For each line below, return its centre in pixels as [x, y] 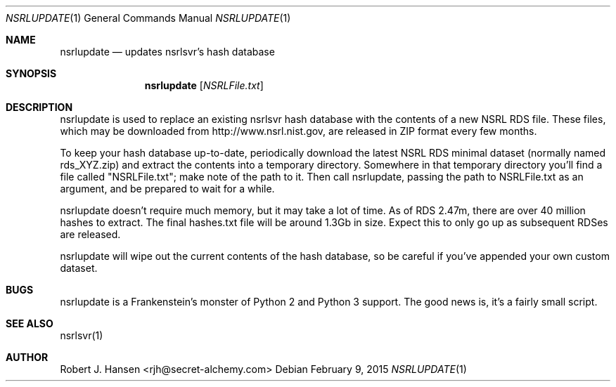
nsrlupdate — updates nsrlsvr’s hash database [167, 52]
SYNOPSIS [31, 73]
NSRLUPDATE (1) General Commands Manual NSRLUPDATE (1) [148, 18]
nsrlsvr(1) [82, 335]
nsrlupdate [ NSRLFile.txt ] [204, 85]
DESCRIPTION [39, 107]
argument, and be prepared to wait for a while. [167, 189]
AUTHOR [27, 357]
